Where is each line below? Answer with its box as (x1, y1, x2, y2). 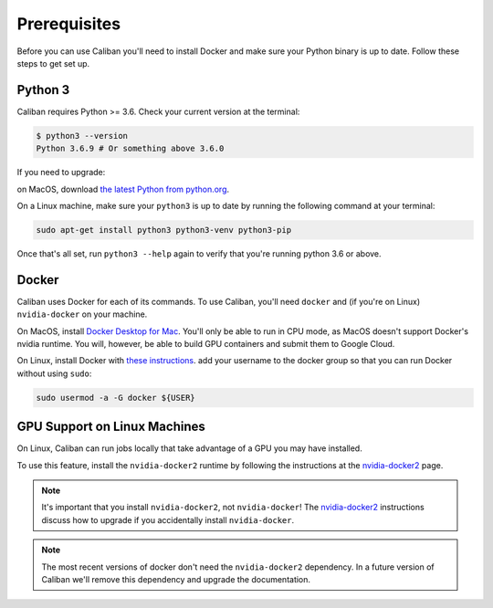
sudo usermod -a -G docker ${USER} (36, 393, 195, 403)
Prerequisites (16, 14, 121, 34)
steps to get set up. (16, 58, 90, 68)
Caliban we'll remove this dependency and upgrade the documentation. (41, 574, 310, 585)
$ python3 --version (36, 131, 128, 141)
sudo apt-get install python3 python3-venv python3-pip (36, 225, 292, 235)
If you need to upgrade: (16, 167, 106, 178)
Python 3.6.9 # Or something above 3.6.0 (36, 143, 225, 154)
